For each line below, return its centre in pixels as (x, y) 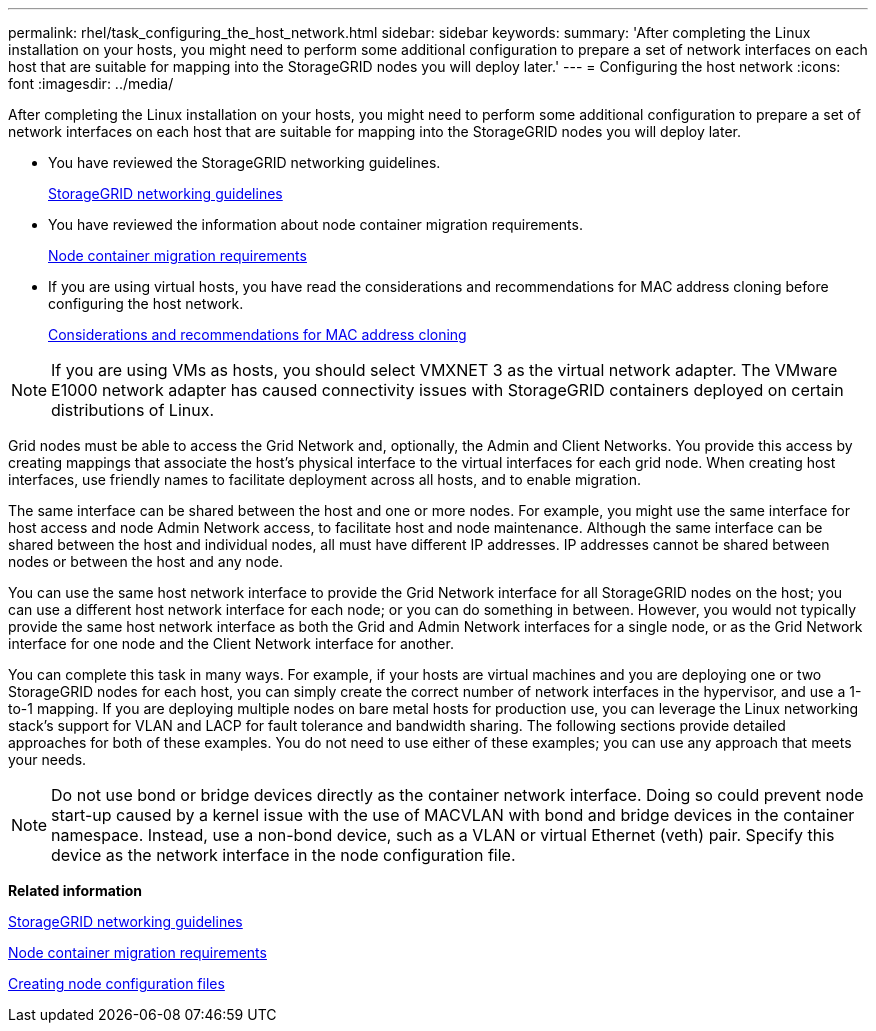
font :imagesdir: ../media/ (91, 83)
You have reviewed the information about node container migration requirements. (315, 224)
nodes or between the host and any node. (145, 561)
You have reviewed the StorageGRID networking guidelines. (244, 162)
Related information (75, 890)
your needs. (47, 759)
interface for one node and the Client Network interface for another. (231, 643)
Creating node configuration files (116, 983)
